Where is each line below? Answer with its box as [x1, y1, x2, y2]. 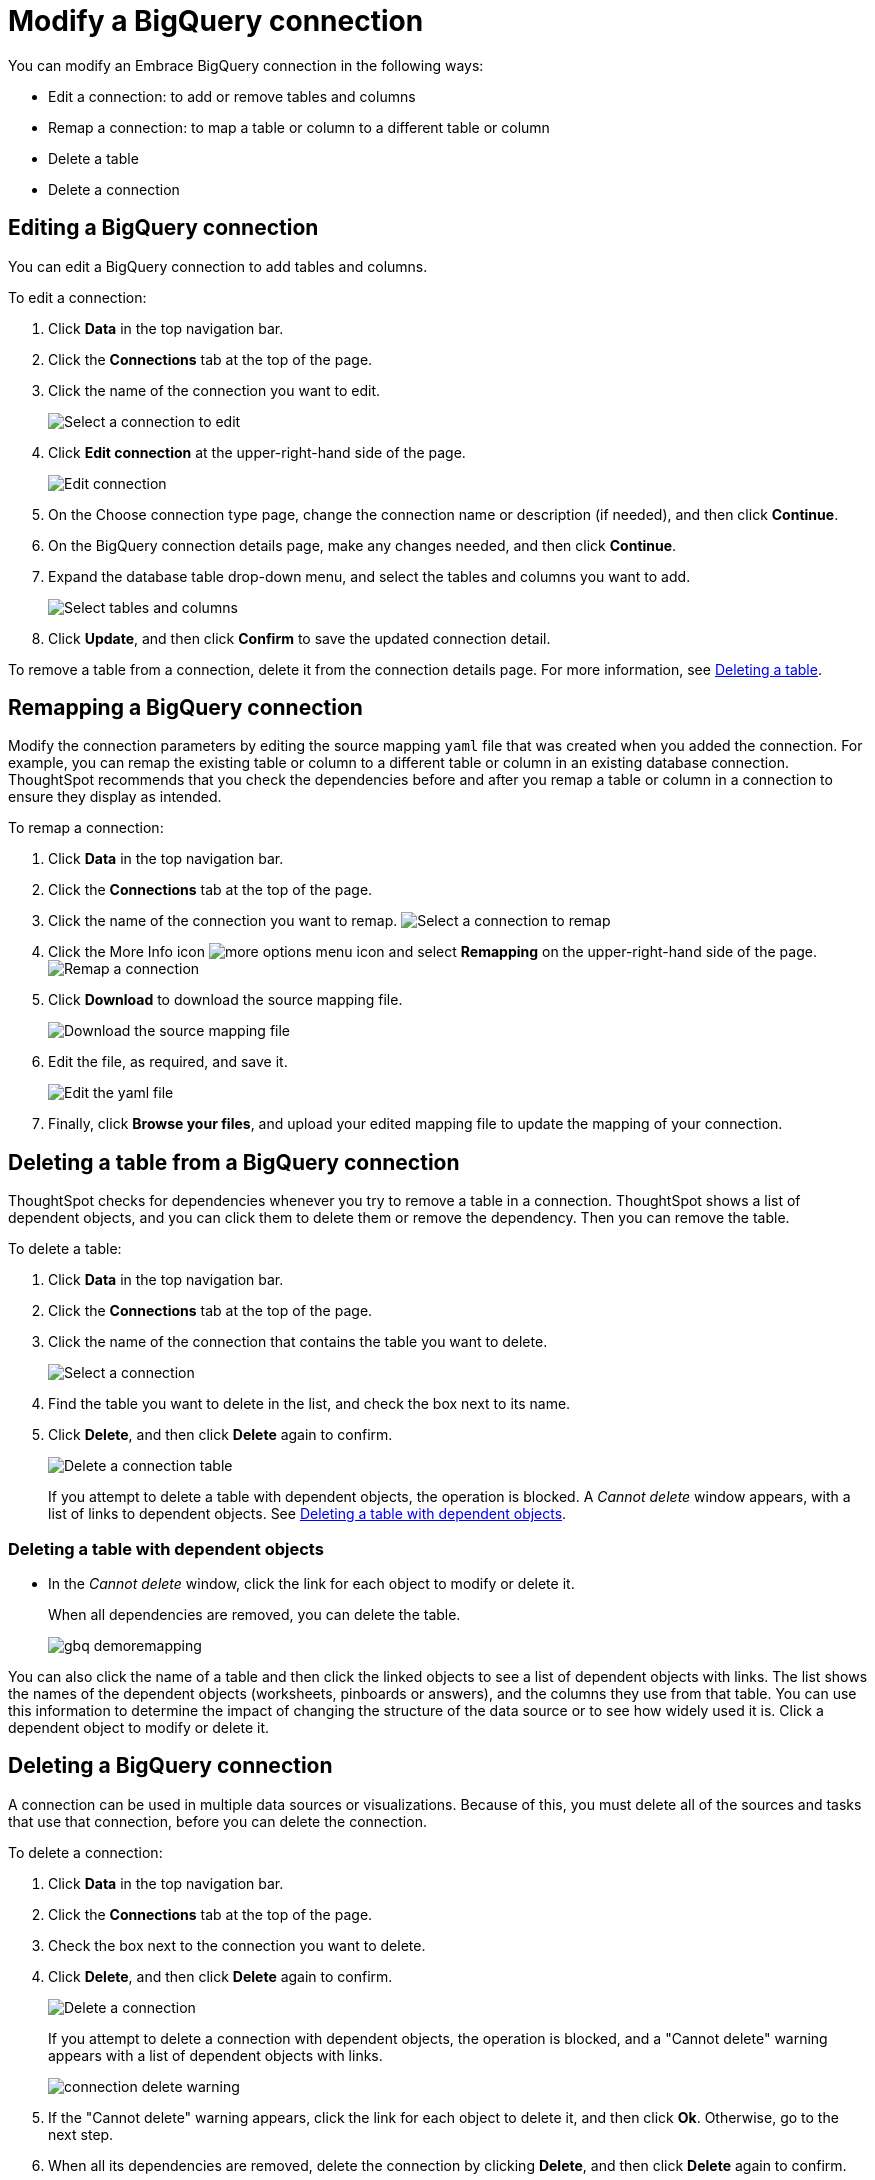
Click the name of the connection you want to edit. [48, 381, 381, 399]
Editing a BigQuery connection [8, 215, 319, 241]
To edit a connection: [8, 288, 147, 306]
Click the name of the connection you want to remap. [48, 912, 398, 930]
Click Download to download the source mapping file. [48, 991, 403, 1009]
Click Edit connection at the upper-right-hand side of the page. [48, 443, 466, 461]
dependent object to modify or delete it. [8, 1719, 270, 1737]
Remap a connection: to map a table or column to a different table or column [48, 118, 550, 136]
